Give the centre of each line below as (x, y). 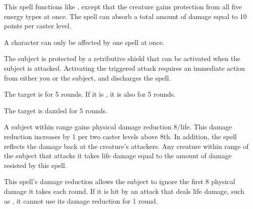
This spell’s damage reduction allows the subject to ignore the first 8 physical (120, 181)
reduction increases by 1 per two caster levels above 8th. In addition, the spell (120, 136)
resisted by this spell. (36, 165)
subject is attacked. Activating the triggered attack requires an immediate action (125, 68)
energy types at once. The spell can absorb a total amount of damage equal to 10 (126, 16)
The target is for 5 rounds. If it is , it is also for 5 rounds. (90, 94)
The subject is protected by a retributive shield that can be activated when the (122, 58)
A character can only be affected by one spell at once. (84, 42)
